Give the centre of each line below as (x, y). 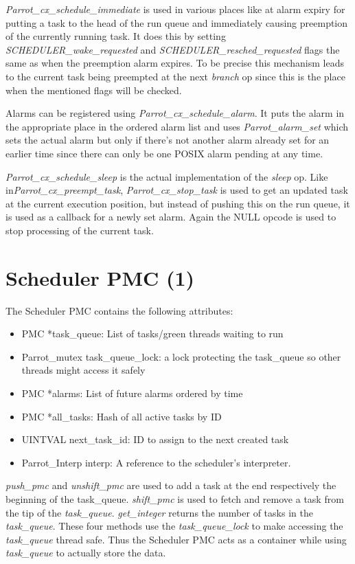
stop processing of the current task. (80, 230)
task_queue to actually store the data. (86, 553)
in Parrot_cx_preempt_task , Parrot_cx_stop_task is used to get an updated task (177, 190)
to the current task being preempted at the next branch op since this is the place (175, 76)
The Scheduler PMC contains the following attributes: (119, 310)
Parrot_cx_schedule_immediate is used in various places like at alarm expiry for (175, 9)
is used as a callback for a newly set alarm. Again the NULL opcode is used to (171, 217)
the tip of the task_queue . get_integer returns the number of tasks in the (159, 512)
